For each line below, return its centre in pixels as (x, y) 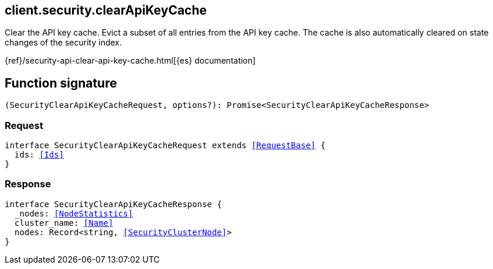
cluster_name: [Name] (64, 223)
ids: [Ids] (39, 155)
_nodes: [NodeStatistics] (74, 213)
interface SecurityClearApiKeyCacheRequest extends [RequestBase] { (165, 146)
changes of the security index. (63, 43)
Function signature (61, 83)
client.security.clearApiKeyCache (106, 10)
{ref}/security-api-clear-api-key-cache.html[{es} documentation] (130, 61)
